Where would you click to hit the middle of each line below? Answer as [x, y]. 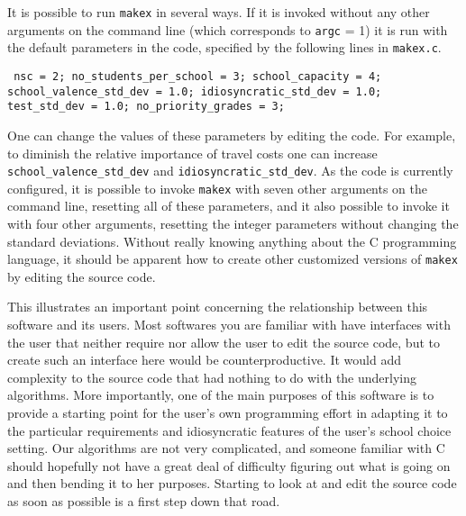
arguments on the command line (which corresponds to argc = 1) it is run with [228, 29]
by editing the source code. [82, 276]
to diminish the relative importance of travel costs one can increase [192, 153]
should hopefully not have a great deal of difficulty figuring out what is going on [229, 465]
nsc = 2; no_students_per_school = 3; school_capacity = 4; [198, 76]
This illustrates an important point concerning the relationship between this [218, 307]
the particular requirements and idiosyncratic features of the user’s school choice [229, 430]
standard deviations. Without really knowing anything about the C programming [232, 241]
